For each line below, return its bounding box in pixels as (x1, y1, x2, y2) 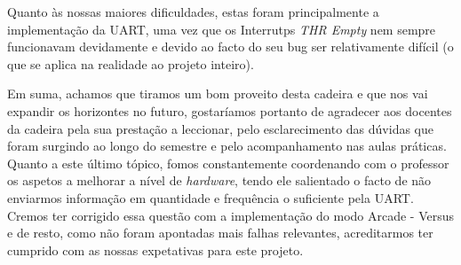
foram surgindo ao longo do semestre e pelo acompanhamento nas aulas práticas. (7, 136, 447, 155)
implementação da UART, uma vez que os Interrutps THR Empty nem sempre (7, 19, 436, 38)
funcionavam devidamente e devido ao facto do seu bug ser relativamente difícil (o (7, 37, 454, 56)
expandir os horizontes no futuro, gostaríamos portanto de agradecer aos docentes (7, 101, 452, 120)
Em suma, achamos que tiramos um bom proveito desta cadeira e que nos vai (7, 84, 428, 103)
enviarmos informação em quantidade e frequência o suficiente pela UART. (7, 188, 414, 207)
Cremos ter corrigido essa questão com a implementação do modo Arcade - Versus (7, 206, 455, 224)
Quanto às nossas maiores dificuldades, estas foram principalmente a (7, 3, 379, 20)
